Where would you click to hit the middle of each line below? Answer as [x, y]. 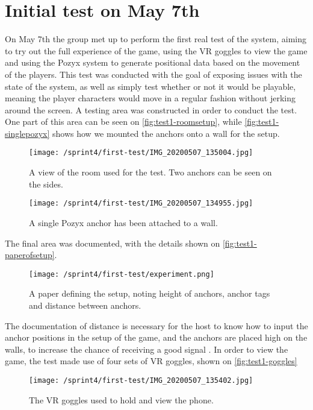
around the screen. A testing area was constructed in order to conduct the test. [151, 109]
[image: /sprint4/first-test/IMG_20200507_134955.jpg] [141, 203]
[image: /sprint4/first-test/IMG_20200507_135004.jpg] [141, 153]
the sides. [46, 184]
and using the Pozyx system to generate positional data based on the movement [153, 62]
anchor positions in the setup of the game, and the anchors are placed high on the [156, 337]
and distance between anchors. [85, 305]
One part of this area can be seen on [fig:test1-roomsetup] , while [123, 121]
